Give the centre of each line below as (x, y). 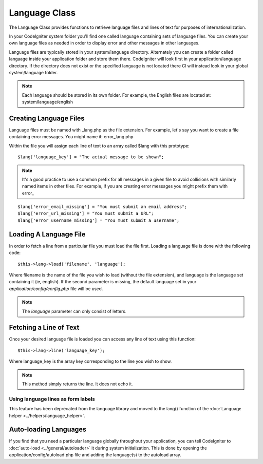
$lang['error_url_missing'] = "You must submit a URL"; (86, 213)
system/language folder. (33, 72)
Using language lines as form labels (52, 399)
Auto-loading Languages (48, 430)
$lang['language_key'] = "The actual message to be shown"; (91, 157)
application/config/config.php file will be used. (56, 289)
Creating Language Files (47, 118)
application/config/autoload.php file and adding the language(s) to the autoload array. (95, 455)
